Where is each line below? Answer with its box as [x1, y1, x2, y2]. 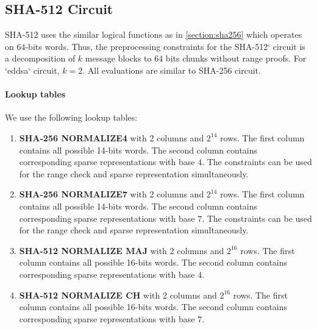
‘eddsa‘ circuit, [5, 63, 60, 76]
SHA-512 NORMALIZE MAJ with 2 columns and [19, 244, 224, 256]
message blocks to [85, 52, 152, 65]
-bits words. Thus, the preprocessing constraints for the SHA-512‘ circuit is [25, 40, 305, 52]
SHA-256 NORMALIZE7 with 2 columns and [19, 188, 204, 200]
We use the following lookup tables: [5, 111, 138, 124]
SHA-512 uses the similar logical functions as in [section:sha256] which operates [5, 28, 302, 41]
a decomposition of [5, 52, 76, 65]
